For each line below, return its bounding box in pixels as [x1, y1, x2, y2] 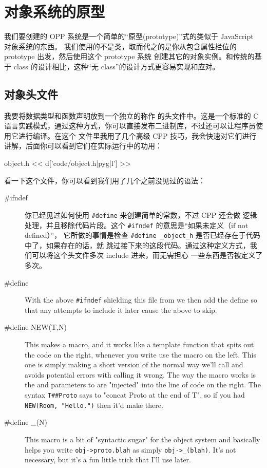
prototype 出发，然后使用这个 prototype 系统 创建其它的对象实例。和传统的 [4, 51, 255, 62]
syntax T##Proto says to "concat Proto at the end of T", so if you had [25, 389, 245, 400]
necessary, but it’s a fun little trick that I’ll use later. [25, 454, 191, 465]
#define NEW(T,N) [4, 322, 67, 332]
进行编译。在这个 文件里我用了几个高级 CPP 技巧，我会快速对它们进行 [18, 130, 257, 141]
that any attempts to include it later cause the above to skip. [25, 304, 217, 315]
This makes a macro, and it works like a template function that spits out [25, 339, 254, 350]
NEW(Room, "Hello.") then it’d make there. [25, 399, 163, 410]
